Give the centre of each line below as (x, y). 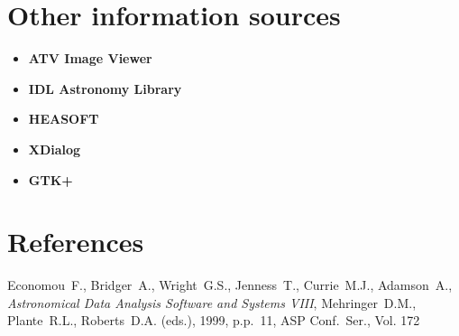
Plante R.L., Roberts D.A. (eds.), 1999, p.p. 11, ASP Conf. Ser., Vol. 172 (214, 320)
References (76, 242)
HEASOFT (64, 119)
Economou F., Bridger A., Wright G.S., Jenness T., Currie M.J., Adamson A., (230, 285)
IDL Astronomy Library (105, 88)
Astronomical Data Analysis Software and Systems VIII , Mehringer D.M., (212, 302)
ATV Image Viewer (90, 58)
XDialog (55, 149)
